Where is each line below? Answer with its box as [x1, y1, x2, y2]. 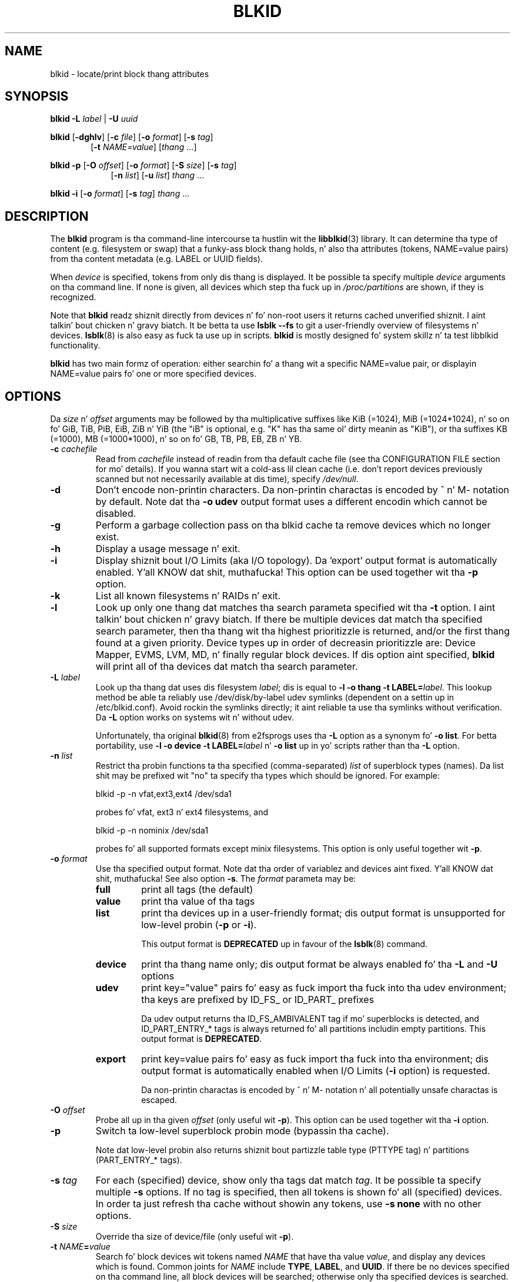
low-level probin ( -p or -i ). [141, 919, 257, 931]
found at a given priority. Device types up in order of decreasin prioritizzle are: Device [95, 637, 476, 649]
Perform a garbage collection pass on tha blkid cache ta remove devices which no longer [95, 519, 491, 532]
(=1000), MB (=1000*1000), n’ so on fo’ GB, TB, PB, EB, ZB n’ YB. [50, 434, 302, 444]
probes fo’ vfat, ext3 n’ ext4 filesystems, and [95, 807, 269, 818]
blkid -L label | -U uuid [50, 114, 138, 124]
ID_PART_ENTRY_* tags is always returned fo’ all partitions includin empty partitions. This [141, 1024, 486, 1034]
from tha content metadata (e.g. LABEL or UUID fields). [50, 254, 263, 264]
